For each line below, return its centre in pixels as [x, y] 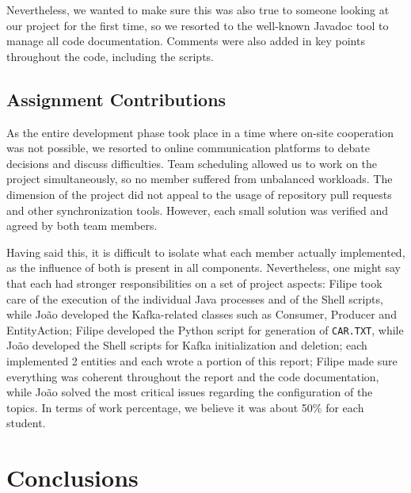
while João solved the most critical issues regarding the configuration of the [190, 392]
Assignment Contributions [116, 99]
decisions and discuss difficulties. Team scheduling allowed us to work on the [192, 163]
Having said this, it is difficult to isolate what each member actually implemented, [206, 252]
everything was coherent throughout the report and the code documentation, [193, 376]
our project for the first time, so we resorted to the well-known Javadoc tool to [198, 25]
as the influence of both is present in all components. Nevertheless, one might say [204, 268]
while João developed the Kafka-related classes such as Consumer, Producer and [202, 314]
